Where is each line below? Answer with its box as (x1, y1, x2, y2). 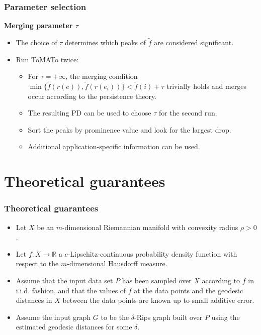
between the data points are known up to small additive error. (62, 295, 254, 305)
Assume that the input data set (16, 275, 113, 285)
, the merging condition (65, 71, 138, 81)
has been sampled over (122, 275, 192, 285)
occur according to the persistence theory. (28, 90, 157, 101)
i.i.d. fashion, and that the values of (16, 285, 126, 295)
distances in (16, 295, 52, 305)
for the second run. (158, 107, 217, 118)
